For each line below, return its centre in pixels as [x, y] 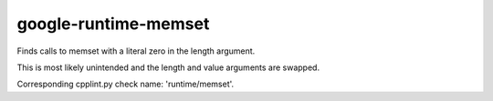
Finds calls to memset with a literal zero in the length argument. [136, 51]
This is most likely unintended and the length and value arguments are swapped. [168, 67]
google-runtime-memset [113, 24]
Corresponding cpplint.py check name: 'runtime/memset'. [126, 84]
